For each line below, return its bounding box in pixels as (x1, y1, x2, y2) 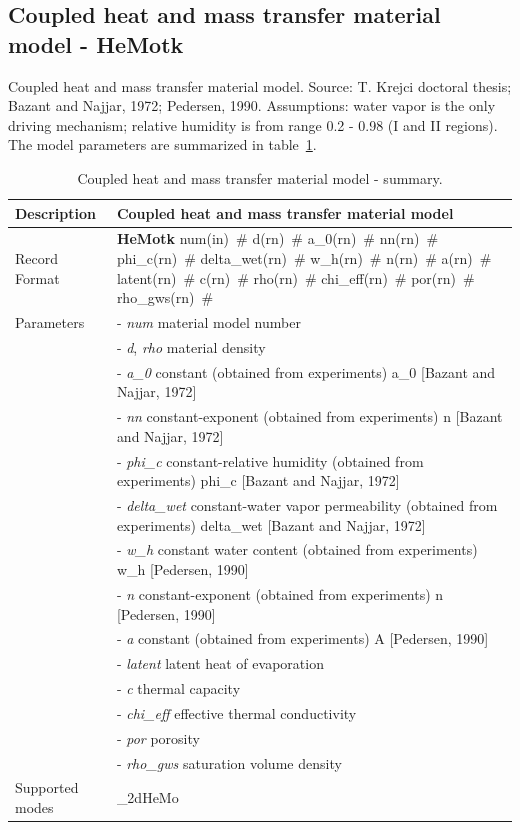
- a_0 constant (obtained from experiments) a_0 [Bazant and (116, 361, 496, 382)
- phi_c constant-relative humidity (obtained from (116, 450, 424, 471)
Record (15, 248, 59, 268)
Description (15, 202, 97, 223)
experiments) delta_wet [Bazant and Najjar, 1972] (116, 514, 426, 535)
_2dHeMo (116, 787, 179, 808)
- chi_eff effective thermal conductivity (116, 702, 357, 723)
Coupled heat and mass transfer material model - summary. (77, 167, 443, 188)
